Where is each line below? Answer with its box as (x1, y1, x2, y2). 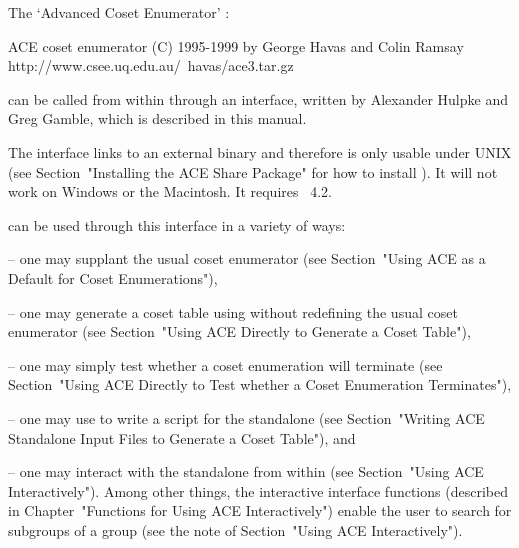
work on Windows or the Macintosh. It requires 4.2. (8, 181, 332, 202)
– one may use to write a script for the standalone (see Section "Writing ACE (8, 407, 485, 428)
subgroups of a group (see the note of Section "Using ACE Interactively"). (8, 519, 463, 540)
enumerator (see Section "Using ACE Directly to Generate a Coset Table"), (8, 321, 471, 342)
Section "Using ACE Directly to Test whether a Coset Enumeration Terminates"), (8, 374, 512, 395)
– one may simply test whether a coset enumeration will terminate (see (8, 354, 443, 375)
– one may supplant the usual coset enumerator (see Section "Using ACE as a (8, 248, 486, 269)
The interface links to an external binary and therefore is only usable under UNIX (8, 141, 512, 162)
